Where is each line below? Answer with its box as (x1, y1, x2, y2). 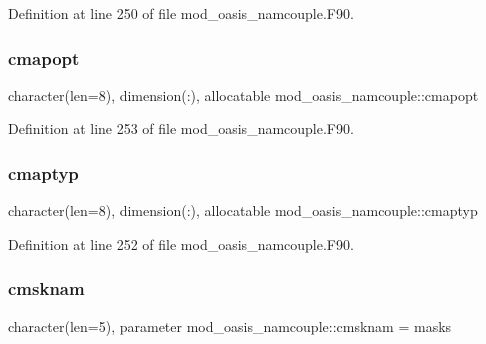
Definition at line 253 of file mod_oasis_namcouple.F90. (8, 118, 354, 139)
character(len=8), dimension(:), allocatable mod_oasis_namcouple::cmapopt (8, 84, 479, 105)
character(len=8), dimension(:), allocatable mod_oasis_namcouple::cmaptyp (8, 200, 478, 221)
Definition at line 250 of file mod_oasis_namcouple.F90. (8, 3, 354, 23)
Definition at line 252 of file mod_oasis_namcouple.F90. (8, 233, 354, 254)
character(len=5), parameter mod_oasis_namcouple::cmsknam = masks (8, 315, 452, 336)
